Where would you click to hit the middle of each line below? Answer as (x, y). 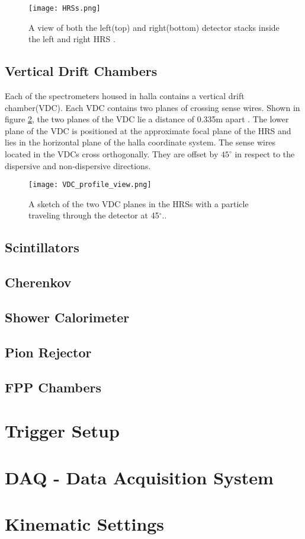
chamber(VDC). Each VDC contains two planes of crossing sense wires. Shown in (152, 107)
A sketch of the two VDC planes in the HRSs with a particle (139, 203)
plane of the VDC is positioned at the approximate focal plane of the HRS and (148, 130)
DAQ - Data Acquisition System (139, 477)
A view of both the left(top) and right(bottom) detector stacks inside (154, 27)
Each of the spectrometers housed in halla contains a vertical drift (125, 96)
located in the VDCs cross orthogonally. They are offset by (112, 154)
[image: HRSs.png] (65, 8)
